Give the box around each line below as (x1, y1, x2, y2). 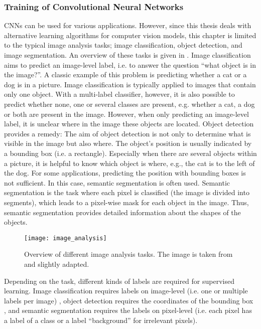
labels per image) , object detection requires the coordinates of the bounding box (4, 295, 253, 305)
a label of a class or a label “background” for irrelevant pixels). (4, 314, 198, 325)
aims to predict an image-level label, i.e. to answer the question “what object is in (4, 59, 256, 70)
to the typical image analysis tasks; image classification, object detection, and (4, 40, 242, 50)
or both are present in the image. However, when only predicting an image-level (4, 108, 249, 119)
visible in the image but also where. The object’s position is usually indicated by (4, 138, 252, 148)
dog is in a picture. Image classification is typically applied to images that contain (4, 79, 256, 89)
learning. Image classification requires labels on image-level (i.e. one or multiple (4, 285, 248, 296)
